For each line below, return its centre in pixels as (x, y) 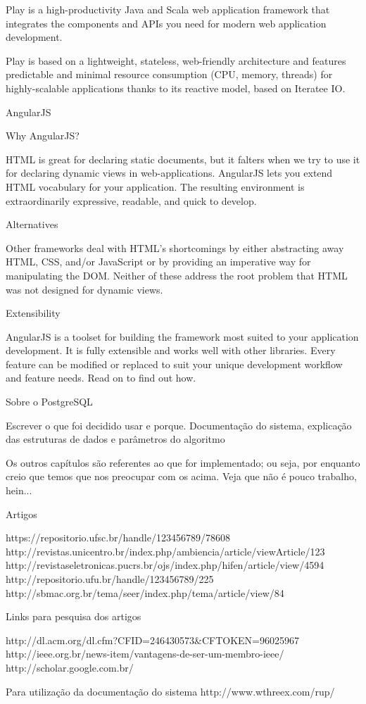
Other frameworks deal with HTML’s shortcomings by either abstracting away (175, 247)
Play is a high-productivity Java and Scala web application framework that (168, 9)
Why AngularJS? (43, 136)
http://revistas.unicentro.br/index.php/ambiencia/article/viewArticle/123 (165, 551)
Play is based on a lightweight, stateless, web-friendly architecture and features (176, 60)
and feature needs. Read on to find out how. (101, 378)
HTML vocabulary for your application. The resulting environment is (155, 186)
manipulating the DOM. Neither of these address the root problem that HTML (177, 275)
